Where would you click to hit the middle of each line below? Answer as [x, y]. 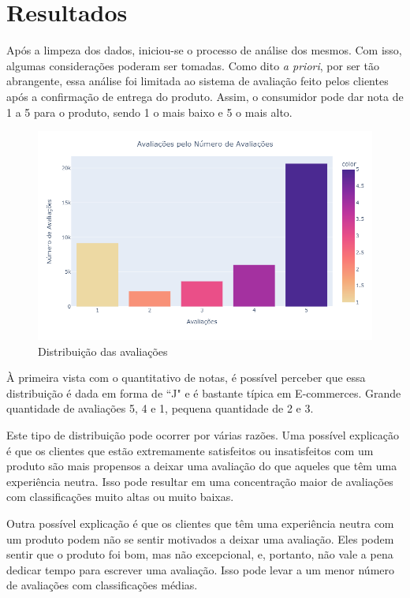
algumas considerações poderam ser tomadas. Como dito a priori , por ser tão [193, 65]
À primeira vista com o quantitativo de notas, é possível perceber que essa [186, 377]
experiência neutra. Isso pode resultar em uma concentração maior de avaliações [200, 481]
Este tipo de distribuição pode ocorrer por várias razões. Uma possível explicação [203, 435]
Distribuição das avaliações [103, 351]
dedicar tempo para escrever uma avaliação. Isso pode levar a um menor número [200, 569]
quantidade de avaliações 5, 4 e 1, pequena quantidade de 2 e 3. [160, 408]
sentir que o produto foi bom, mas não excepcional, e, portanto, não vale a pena [200, 554]
